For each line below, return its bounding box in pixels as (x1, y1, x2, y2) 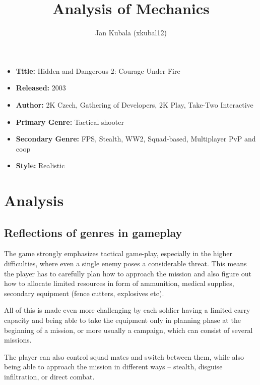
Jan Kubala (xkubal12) (95, 27, 167, 38)
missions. (4, 334, 32, 345)
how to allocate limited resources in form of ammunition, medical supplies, (4, 278, 234, 288)
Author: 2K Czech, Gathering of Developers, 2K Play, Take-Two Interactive (16, 99, 253, 110)
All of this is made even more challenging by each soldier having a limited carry (4, 305, 250, 315)
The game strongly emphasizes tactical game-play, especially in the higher (4, 248, 233, 259)
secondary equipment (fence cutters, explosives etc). (4, 287, 164, 298)
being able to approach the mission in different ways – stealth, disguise (4, 361, 223, 372)
